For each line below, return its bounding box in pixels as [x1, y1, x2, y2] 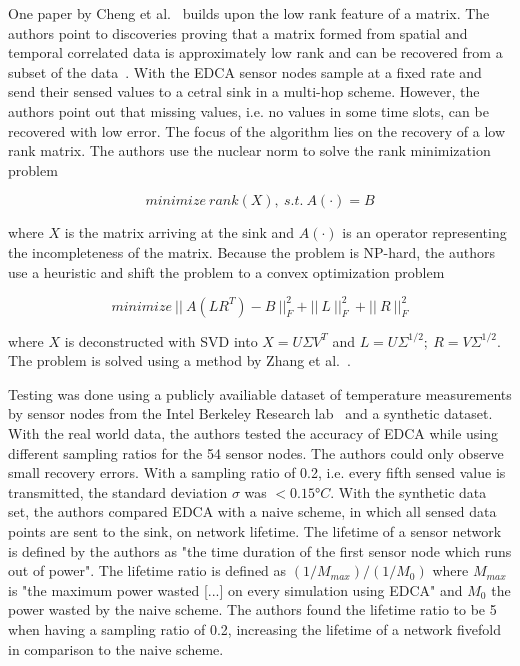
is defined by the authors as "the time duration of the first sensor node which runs [8, 540, 512, 561]
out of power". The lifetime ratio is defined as [8, 560, 287, 581]
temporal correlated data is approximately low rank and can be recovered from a [8, 42, 503, 63]
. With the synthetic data [330, 481, 487, 502]
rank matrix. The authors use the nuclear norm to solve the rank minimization [8, 140, 491, 161]
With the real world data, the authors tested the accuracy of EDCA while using [8, 423, 499, 443]
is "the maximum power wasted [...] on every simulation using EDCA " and [8, 579, 463, 600]
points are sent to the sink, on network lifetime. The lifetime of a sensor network [8, 520, 502, 541]
